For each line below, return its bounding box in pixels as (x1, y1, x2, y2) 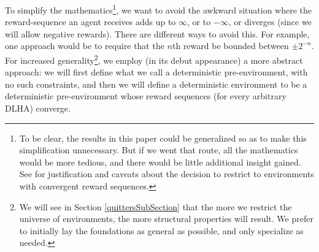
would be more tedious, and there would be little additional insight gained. (19, 155, 301, 168)
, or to (187, 15, 211, 28)
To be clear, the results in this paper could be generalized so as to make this (19, 131, 307, 144)
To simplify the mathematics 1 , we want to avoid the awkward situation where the (5, 2, 312, 16)
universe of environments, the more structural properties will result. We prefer (19, 212, 313, 225)
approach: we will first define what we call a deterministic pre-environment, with (5, 66, 308, 78)
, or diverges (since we (228, 15, 312, 28)
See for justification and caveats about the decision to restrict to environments (19, 167, 314, 180)
